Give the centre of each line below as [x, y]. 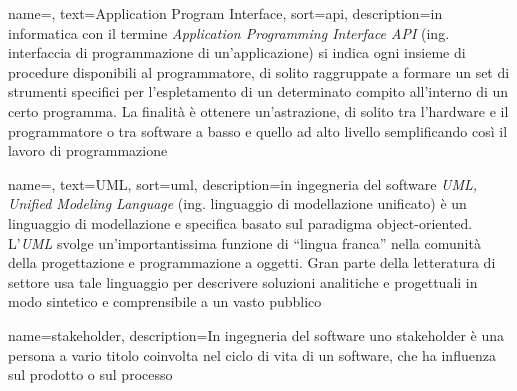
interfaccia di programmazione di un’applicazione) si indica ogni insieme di [237, 52]
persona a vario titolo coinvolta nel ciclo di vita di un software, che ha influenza [252, 354]
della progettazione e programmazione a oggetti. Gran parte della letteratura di [252, 262]
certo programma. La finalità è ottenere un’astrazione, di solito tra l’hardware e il [258, 110]
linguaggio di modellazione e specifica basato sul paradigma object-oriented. [240, 222]
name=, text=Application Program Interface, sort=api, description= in [225, 13]
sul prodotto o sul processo [90, 374]
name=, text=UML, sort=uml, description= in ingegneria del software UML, [243, 183]
